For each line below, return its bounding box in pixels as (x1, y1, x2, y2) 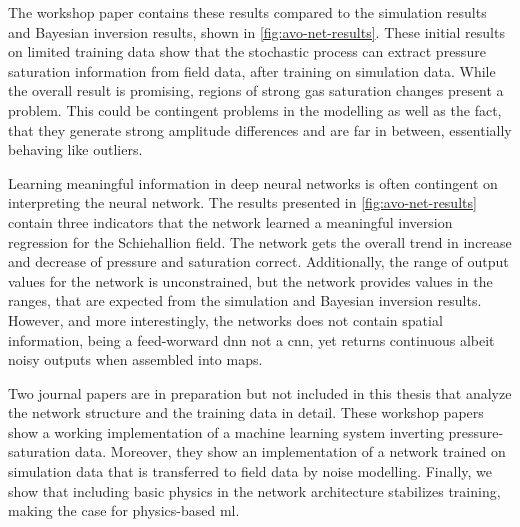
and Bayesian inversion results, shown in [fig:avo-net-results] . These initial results (8, 21, 505, 42)
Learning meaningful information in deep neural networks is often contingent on (8, 172, 498, 193)
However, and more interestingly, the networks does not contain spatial (8, 309, 443, 330)
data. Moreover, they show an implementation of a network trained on (75, 441, 506, 462)
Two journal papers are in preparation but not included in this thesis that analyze (8, 382, 512, 403)
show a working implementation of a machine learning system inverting (8, 421, 444, 442)
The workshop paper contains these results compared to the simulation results (8, 2, 487, 22)
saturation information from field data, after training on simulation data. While (8, 60, 496, 81)
